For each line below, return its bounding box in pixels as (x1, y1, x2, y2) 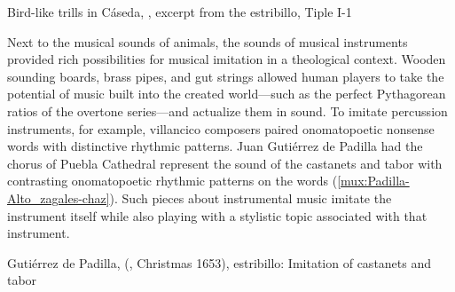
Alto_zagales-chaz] (7, 188, 110, 207)
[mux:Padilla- (337, 171, 410, 190)
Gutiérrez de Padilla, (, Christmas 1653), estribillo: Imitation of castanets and (7, 253, 432, 272)
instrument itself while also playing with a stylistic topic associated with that (7, 206, 428, 225)
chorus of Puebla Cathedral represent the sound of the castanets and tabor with (7, 154, 443, 172)
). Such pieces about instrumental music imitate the (109, 188, 392, 207)
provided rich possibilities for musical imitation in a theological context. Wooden (7, 50, 446, 68)
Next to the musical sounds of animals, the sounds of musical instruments (7, 32, 408, 51)
